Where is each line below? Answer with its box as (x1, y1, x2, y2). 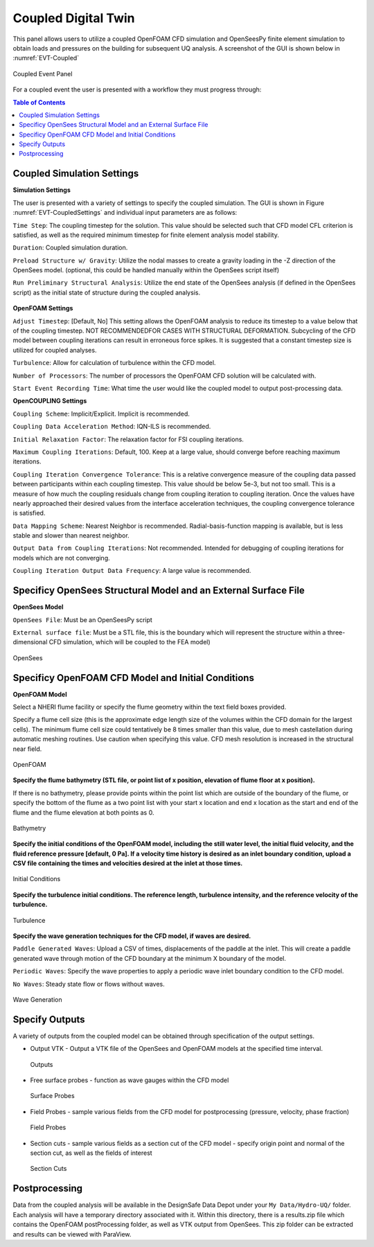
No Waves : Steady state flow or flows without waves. (12, 980, 166, 988)
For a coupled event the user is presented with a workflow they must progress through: (12, 85, 262, 94)
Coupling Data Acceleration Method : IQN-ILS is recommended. (12, 423, 211, 431)
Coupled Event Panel (12, 69, 73, 78)
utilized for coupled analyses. (12, 346, 97, 354)
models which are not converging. (12, 554, 110, 562)
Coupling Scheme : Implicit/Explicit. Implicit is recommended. (12, 409, 190, 418)
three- (327, 628, 346, 637)
